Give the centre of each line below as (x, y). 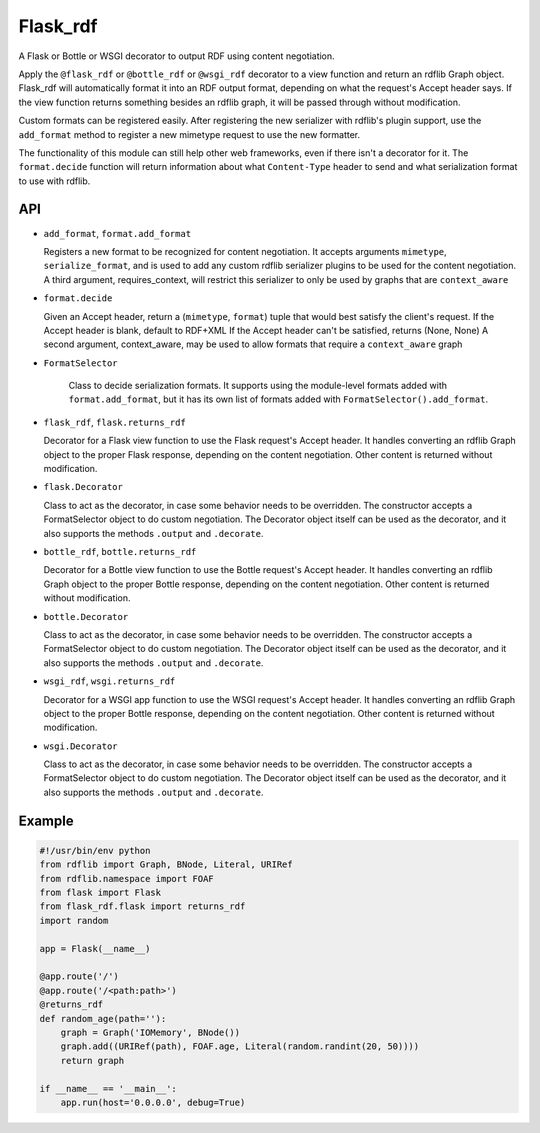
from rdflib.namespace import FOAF (126, 878)
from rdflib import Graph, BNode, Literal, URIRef (166, 864)
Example (46, 820)
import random (74, 920)
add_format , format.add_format (117, 233)
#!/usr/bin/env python (95, 850)
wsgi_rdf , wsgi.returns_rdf (109, 681)
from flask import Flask (100, 893)
